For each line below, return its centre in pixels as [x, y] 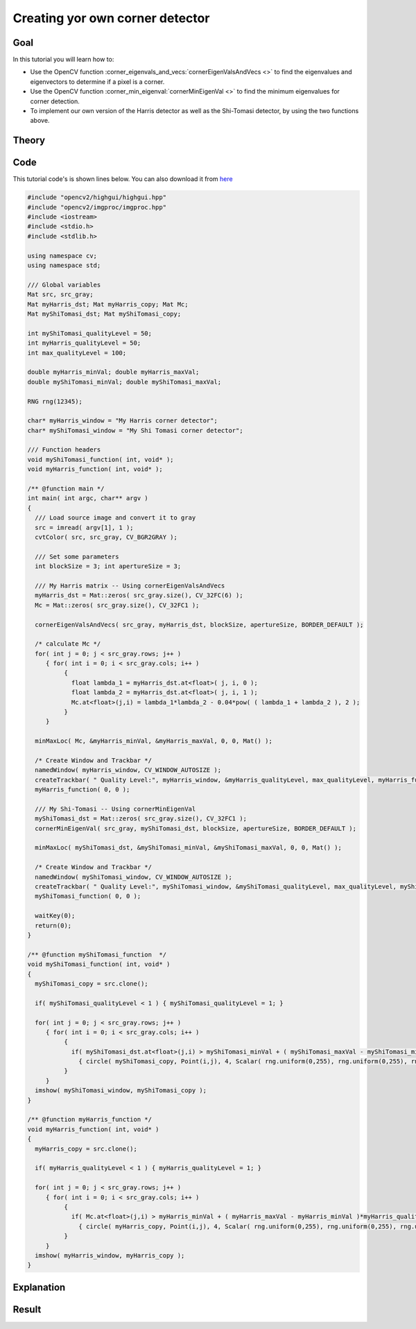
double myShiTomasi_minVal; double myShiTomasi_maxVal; [124, 382]
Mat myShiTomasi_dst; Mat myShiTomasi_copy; [104, 314]
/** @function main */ [66, 489]
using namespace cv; [62, 256]
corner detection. [55, 101]
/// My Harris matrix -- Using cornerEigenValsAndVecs [130, 585]
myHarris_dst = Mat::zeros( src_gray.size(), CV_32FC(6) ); [139, 595]
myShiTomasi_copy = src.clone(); [92, 984]
